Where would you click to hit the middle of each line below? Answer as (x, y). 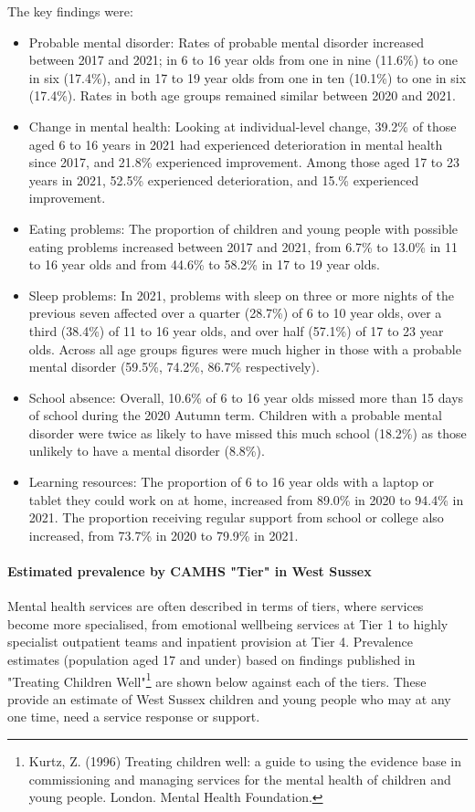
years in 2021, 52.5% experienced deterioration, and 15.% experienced (224, 179)
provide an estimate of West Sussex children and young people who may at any (229, 698)
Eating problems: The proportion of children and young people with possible (243, 228)
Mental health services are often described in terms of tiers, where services (216, 606)
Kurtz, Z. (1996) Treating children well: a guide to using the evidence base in (245, 761)
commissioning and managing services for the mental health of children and (240, 779)
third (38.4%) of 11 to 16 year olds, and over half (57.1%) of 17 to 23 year (236, 330)
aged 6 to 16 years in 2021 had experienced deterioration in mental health (236, 144)
